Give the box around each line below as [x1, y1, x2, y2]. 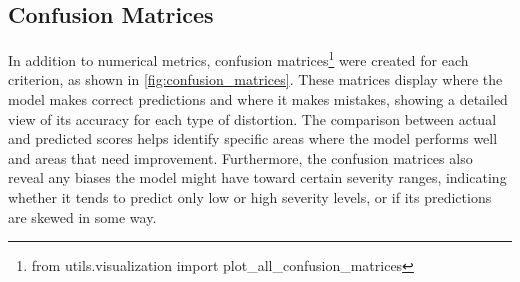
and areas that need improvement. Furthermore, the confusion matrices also [8, 147, 473, 168]
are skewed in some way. [8, 206, 157, 227]
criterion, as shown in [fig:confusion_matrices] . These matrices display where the [8, 69, 503, 90]
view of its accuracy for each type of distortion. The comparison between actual [8, 108, 497, 129]
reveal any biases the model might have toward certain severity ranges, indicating [8, 167, 507, 188]
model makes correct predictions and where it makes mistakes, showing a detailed [8, 89, 508, 110]
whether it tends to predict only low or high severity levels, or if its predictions [8, 187, 492, 208]
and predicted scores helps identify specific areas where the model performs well [8, 128, 498, 149]
